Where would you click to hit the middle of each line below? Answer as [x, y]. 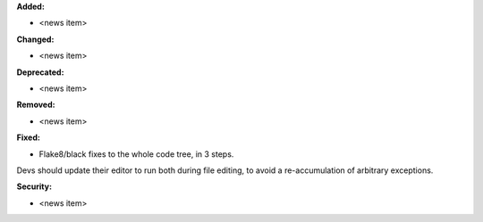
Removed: [36, 105]
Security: [34, 186]
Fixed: [28, 137]
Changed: [35, 39]
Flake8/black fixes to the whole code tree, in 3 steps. [136, 154]
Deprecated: [40, 72]
